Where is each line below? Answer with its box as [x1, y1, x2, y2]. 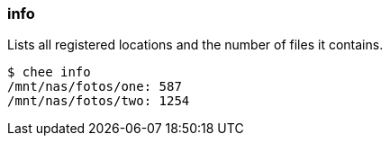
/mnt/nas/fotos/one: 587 [7, 79, 182, 94]
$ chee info [7, 65, 91, 80]
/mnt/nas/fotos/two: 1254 [7, 94, 190, 109]
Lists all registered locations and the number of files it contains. [7, 37, 384, 53]
